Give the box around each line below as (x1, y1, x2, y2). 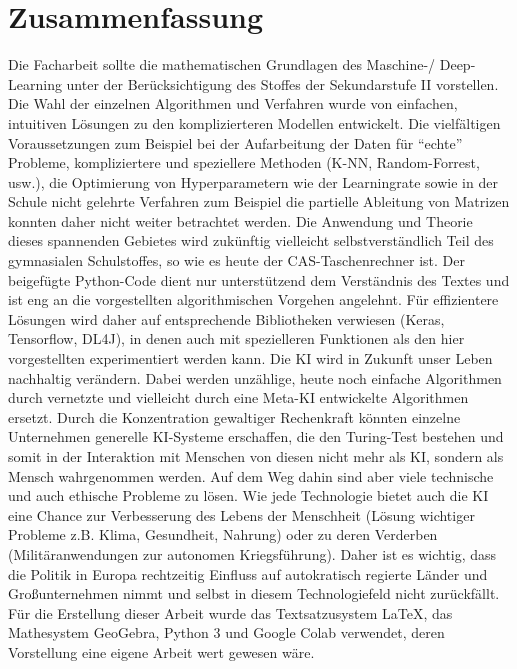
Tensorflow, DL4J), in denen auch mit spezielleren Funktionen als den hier (8, 328, 465, 349)
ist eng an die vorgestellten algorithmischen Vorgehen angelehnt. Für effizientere (8, 289, 499, 310)
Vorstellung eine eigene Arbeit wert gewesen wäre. (8, 641, 315, 662)
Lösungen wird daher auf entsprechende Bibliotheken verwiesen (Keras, (8, 308, 445, 329)
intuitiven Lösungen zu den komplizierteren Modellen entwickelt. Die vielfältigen (8, 112, 501, 133)
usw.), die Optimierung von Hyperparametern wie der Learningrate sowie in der (8, 171, 498, 192)
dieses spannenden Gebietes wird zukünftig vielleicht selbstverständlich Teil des (8, 230, 494, 251)
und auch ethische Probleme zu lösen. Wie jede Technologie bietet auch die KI (8, 485, 489, 506)
